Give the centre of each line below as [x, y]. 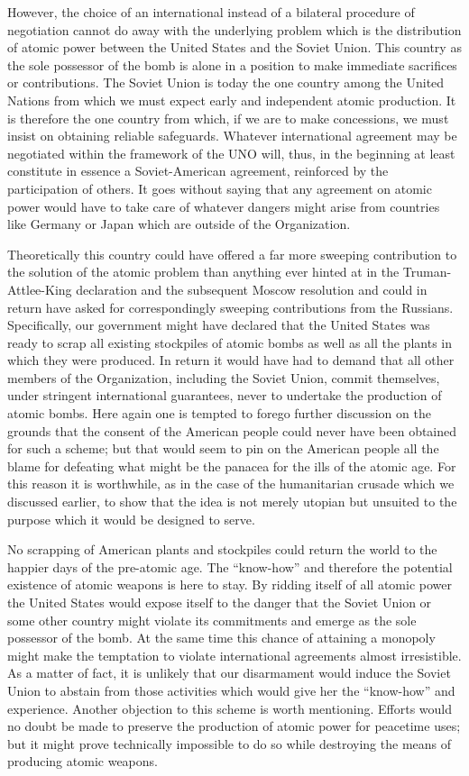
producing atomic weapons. [83, 761]
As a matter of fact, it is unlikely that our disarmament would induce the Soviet [229, 673]
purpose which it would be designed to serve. [131, 519]
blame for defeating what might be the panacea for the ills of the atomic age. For [232, 466]
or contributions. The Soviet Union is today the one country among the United [226, 82]
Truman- [427, 272]
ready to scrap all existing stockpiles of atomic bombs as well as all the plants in [230, 342]
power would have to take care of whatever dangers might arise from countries [224, 206]
